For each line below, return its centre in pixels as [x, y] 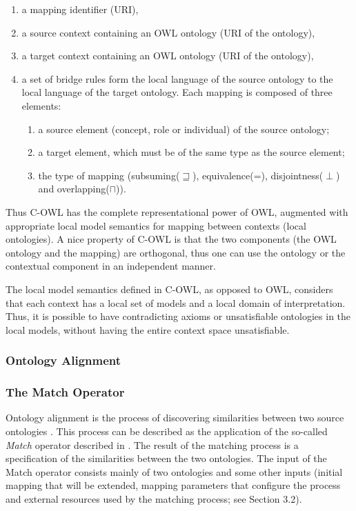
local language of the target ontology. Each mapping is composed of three [177, 92]
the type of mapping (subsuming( [109, 175]
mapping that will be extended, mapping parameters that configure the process [173, 485]
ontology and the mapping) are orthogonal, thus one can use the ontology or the [176, 252]
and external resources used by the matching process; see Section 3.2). [154, 498]
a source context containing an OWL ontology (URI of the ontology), [168, 32]
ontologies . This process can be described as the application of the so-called [167, 431]
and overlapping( [74, 189]
